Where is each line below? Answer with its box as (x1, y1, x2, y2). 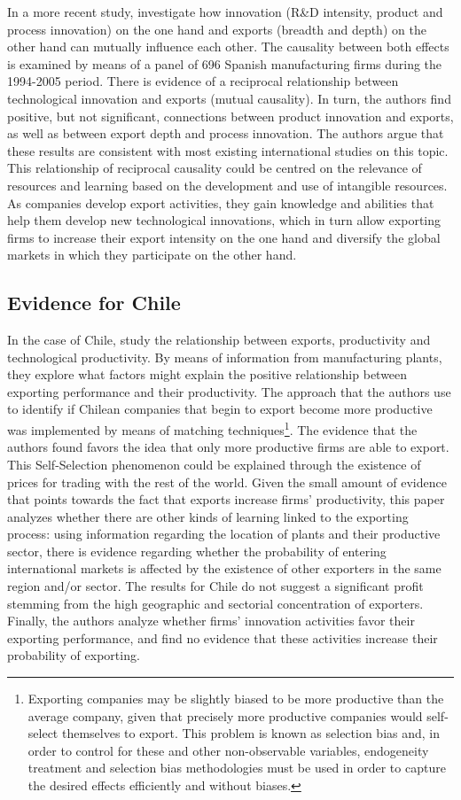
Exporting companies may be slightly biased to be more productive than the (27, 689, 444, 708)
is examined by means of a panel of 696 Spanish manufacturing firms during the (7, 54, 442, 73)
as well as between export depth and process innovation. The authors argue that (7, 124, 444, 143)
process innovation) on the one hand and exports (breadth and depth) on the (7, 19, 426, 38)
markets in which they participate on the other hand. (7, 245, 297, 264)
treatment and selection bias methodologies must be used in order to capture (27, 758, 446, 777)
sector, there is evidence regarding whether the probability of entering (7, 541, 387, 560)
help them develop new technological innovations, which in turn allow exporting (7, 211, 441, 229)
